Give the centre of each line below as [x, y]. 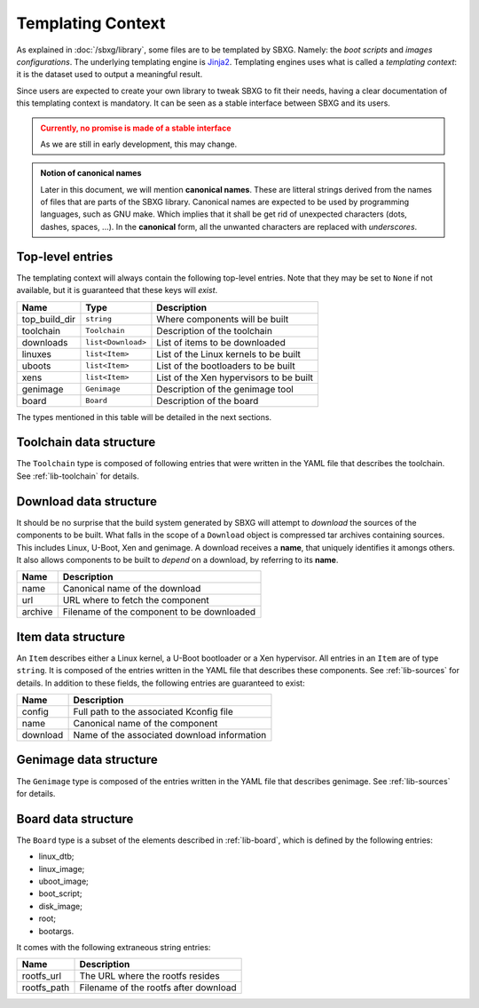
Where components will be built [223, 319]
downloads [45, 342]
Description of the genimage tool [225, 389]
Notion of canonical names [91, 173]
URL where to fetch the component [136, 600]
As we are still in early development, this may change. [139, 144]
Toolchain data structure [86, 443]
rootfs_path [46, 988]
